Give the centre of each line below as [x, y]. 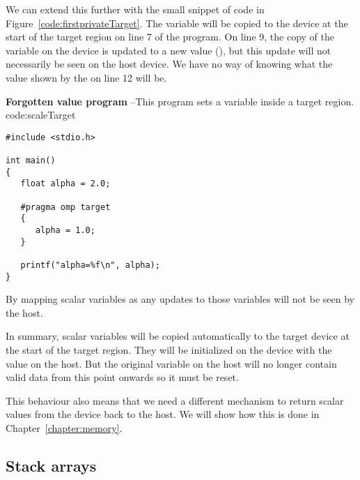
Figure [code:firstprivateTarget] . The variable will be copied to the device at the [177, 23]
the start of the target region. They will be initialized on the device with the [169, 350]
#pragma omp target [65, 207]
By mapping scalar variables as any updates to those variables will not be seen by [180, 299]
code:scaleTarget [41, 115]
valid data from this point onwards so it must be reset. [122, 377]
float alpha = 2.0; [65, 184]
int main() [31, 161]
